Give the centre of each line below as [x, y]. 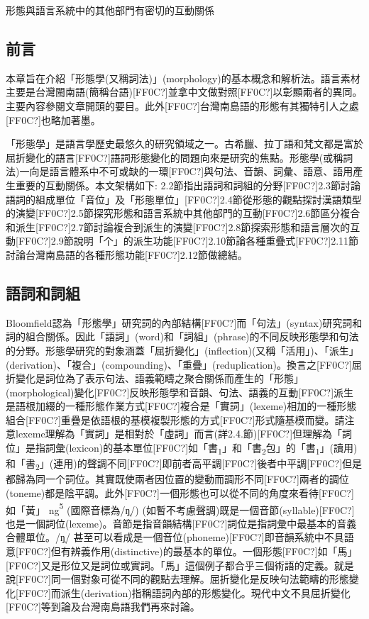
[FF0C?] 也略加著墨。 [53, 119]
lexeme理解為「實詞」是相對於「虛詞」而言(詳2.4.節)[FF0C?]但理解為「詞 [184, 434]
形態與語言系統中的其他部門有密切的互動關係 [110, 10]
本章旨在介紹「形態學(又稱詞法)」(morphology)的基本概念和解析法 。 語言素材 [183, 78]
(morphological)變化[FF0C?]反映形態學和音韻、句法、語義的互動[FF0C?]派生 [180, 392]
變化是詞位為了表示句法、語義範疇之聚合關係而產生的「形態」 [159, 378]
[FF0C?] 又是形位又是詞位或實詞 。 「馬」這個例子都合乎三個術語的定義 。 [170, 565]
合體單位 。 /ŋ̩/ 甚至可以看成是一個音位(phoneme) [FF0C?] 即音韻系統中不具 [175, 537]
